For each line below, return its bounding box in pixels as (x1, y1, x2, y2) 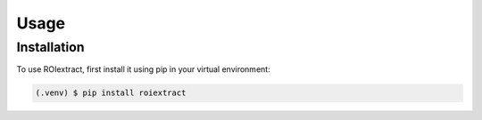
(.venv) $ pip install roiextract (35, 88, 187, 98)
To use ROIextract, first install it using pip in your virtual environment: (16, 64, 271, 75)
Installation (16, 39, 85, 55)
